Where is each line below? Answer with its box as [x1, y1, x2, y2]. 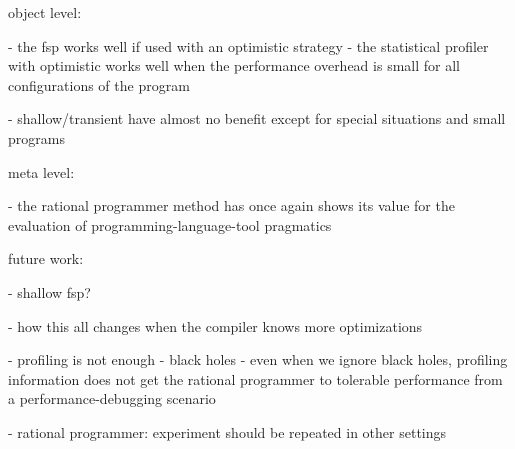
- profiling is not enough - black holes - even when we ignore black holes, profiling [8, 349, 508, 370]
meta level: [8, 161, 75, 182]
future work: [8, 248, 84, 269]
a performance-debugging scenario [8, 388, 216, 409]
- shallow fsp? [8, 281, 91, 302]
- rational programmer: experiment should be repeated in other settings [8, 421, 447, 442]
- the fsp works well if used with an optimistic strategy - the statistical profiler [8, 35, 489, 56]
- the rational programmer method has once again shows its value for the [8, 195, 455, 216]
